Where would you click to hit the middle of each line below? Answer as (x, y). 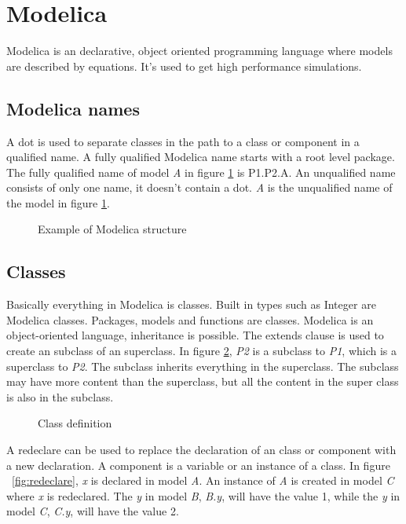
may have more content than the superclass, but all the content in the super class (203, 381)
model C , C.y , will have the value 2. (93, 511)
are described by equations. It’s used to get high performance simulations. (184, 66)
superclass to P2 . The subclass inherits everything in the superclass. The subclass (203, 366)
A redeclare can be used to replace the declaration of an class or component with (201, 450)
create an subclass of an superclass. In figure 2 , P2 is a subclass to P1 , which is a (202, 351)
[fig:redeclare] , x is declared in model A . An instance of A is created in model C (203, 480)
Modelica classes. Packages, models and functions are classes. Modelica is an (190, 319)
